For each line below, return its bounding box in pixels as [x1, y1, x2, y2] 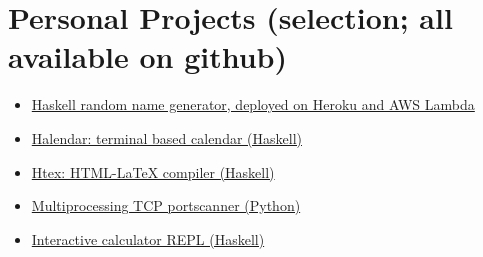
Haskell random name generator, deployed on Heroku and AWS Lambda [31, 94, 475, 115]
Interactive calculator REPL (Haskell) [31, 228, 265, 249]
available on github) [8, 36, 287, 77]
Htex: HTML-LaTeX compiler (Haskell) [31, 161, 275, 182]
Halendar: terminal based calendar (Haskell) [31, 127, 302, 148]
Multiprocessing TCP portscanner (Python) [31, 195, 301, 216]
